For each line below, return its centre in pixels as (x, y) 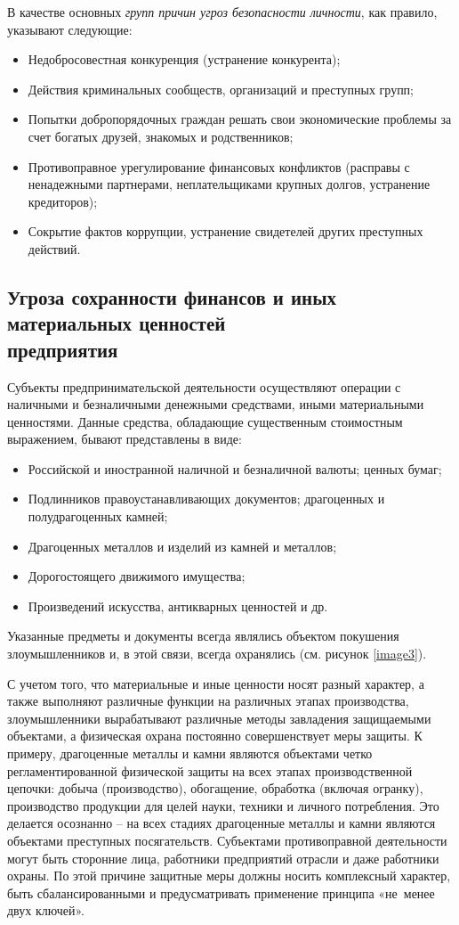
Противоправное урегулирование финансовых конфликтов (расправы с (219, 166)
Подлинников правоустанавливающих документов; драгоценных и (206, 499)
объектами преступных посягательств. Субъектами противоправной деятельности (227, 840)
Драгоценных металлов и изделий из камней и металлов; (182, 546)
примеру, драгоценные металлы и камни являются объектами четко (190, 753)
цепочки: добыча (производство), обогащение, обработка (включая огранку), (215, 788)
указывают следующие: (70, 29)
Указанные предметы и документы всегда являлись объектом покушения (203, 636)
